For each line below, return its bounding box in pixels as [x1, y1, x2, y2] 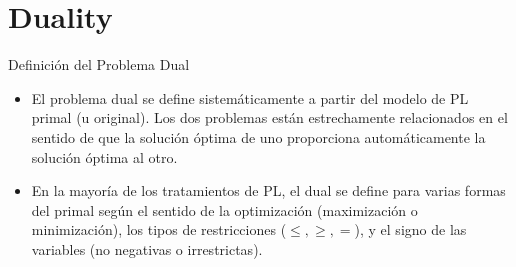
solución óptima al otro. [31, 146, 178, 167]
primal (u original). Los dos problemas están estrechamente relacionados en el [31, 107, 508, 128]
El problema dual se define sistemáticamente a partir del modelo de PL [31, 87, 469, 108]
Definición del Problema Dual [8, 54, 190, 75]
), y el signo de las [354, 219, 467, 240]
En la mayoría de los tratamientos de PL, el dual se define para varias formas [31, 180, 506, 201]
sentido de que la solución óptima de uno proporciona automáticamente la [31, 126, 486, 147]
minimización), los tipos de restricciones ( [31, 219, 287, 240]
